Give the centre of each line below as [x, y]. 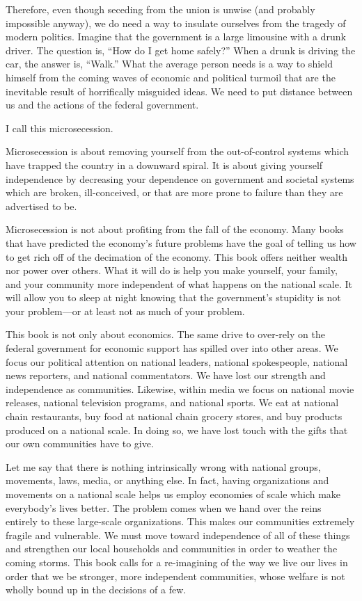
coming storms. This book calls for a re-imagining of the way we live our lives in [177, 562]
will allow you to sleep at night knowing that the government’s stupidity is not [173, 297]
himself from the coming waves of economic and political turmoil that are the [171, 77]
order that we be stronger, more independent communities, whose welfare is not [175, 576]
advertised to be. [41, 206]
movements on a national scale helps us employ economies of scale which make [173, 494]
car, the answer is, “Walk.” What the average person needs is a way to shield [169, 64]
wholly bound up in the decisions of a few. [96, 590]
